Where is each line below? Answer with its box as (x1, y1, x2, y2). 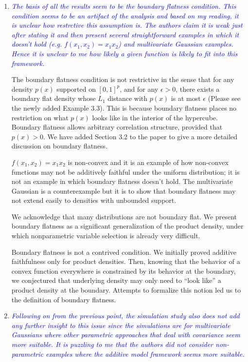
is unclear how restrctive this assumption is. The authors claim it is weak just (11, 20, 243, 30)
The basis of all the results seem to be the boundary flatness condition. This (11, 1, 236, 11)
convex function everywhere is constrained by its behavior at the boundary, (11, 265, 236, 276)
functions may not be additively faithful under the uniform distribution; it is (11, 166, 240, 177)
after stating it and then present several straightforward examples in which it (11, 29, 239, 39)
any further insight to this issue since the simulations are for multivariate (11, 320, 230, 330)
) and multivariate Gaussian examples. (118, 39, 233, 49)
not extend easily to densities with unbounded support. (11, 195, 177, 205)
